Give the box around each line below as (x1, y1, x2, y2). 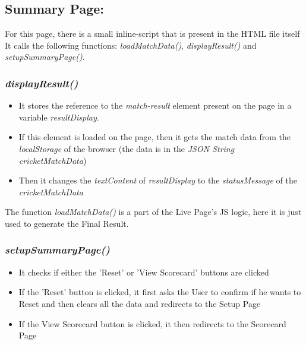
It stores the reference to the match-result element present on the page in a (18, 99, 292, 112)
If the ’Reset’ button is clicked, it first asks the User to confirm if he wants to (18, 286, 301, 298)
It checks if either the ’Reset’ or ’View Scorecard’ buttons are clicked (18, 265, 269, 278)
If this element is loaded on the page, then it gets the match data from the (18, 131, 291, 143)
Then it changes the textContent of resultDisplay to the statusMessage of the (18, 174, 298, 186)
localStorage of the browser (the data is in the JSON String (18, 142, 235, 154)
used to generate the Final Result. (5, 217, 129, 229)
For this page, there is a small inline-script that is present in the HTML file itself (5, 27, 300, 40)
